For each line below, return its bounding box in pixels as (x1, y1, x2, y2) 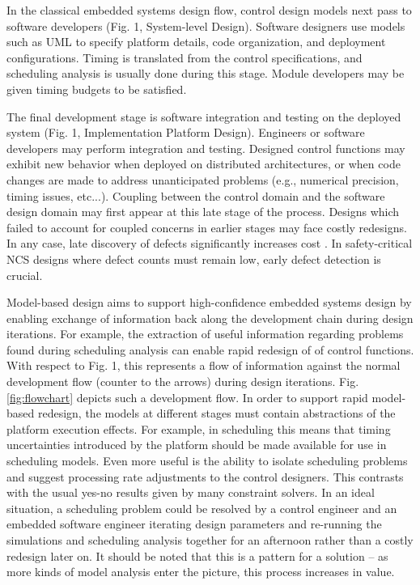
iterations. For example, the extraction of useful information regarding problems (6, 325, 404, 342)
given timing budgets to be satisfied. (6, 80, 187, 97)
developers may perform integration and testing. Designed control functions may (6, 139, 405, 156)
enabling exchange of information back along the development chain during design (6, 309, 414, 326)
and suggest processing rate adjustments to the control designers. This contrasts (6, 468, 404, 485)
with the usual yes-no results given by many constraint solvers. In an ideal (6, 484, 375, 501)
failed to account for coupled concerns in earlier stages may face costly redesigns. (6, 218, 407, 235)
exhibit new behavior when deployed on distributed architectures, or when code (6, 155, 401, 172)
